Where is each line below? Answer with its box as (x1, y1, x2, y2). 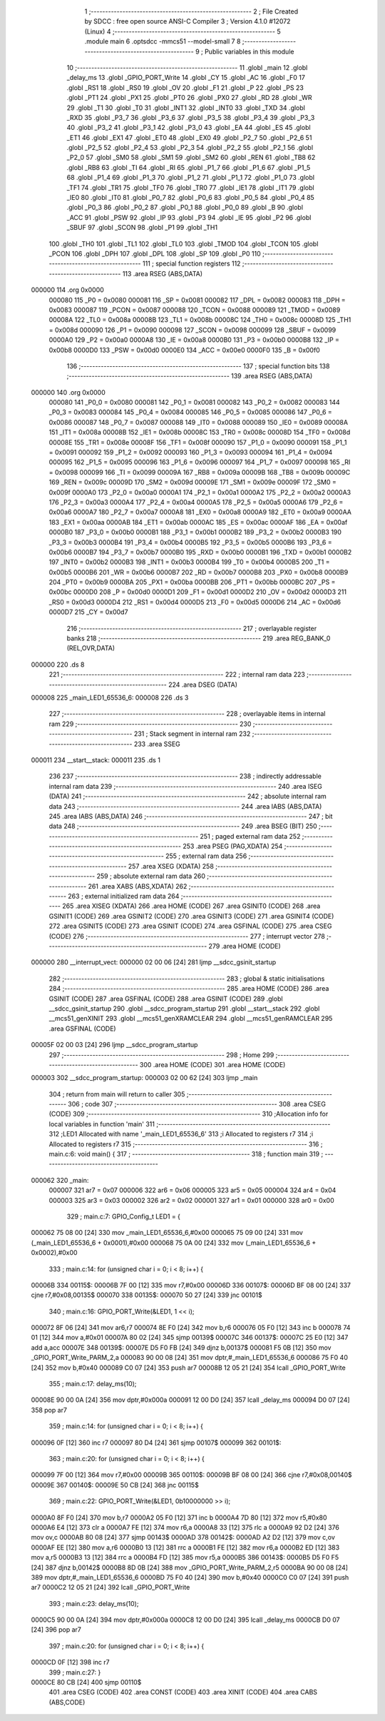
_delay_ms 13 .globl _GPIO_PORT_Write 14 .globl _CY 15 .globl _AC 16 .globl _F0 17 (66, 74, 306, 82)
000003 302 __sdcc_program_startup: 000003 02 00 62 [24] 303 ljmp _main (31, 1074, 258, 1082)
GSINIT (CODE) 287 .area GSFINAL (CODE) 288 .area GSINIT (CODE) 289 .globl (48, 994, 283, 1003)
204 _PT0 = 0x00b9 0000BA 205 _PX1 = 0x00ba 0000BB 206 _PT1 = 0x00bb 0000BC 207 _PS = (48, 578, 336, 587)
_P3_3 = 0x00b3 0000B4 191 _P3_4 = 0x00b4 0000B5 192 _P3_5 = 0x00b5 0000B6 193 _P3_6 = (48, 538, 332, 546)
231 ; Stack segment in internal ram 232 (133, 730, 251, 738)
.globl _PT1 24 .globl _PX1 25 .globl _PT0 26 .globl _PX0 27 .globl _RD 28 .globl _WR (66, 94, 312, 102)
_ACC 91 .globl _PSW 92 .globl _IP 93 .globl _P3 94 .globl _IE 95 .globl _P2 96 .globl (66, 213, 312, 221)
